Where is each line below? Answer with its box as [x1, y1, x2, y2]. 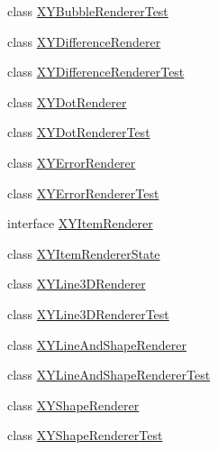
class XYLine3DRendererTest [7, 304, 169, 323]
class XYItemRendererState [7, 243, 160, 262]
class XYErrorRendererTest [7, 183, 159, 202]
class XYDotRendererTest [7, 123, 150, 142]
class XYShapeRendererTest [7, 426, 163, 445]
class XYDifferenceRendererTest [7, 62, 185, 81]
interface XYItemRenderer [7, 214, 153, 233]
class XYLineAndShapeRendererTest [7, 365, 211, 384]
